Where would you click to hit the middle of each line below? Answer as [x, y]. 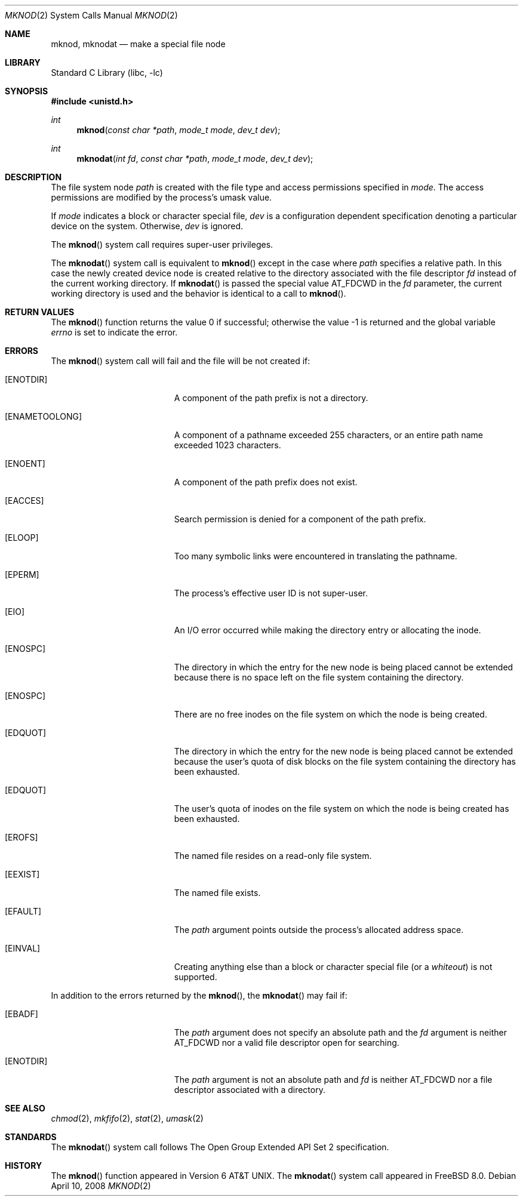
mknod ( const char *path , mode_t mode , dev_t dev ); [179, 130]
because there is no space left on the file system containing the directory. [319, 677]
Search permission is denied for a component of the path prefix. [300, 519]
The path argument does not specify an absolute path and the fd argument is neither [340, 1032]
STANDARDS [31, 1137]
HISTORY [24, 1165]
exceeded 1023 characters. [227, 445]
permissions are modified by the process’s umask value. [161, 197]
